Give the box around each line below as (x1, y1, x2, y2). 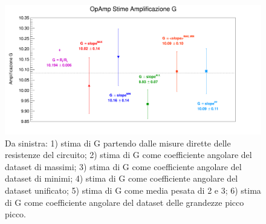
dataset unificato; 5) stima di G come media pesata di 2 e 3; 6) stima (5, 184, 261, 197)
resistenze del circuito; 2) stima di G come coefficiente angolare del (5, 148, 252, 161)
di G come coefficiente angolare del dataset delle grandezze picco (5, 196, 244, 208)
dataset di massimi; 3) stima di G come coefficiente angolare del (5, 160, 242, 173)
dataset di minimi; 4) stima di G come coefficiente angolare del (5, 172, 238, 185)
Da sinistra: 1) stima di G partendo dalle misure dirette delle (5, 136, 231, 149)
